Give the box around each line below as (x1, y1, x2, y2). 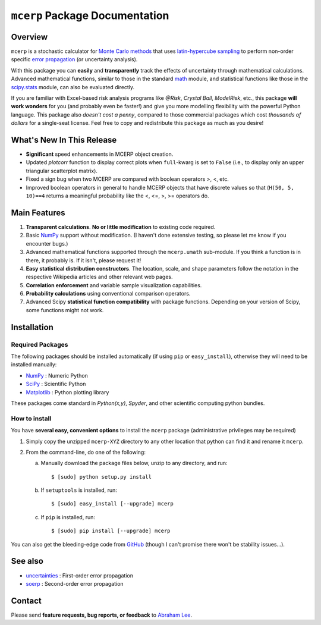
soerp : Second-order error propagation (26, 580, 124, 587)
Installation (11, 322, 53, 332)
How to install (11, 414, 52, 422)
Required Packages (11, 340, 68, 348)
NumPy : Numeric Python (26, 372, 89, 379)
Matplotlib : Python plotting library (26, 388, 109, 395)
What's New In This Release (11, 135, 117, 145)
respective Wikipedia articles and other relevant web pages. (26, 274, 173, 281)
